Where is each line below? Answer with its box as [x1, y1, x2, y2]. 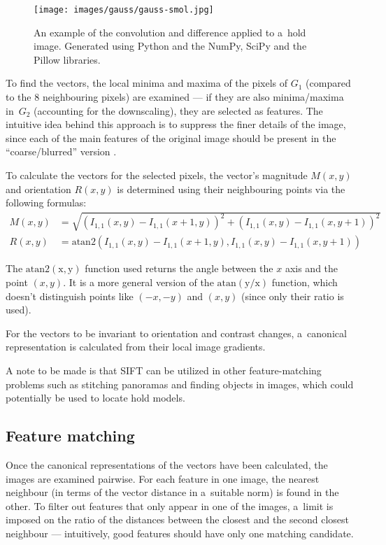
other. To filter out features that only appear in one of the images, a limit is [6, 498, 334, 513]
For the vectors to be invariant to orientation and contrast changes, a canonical [6, 325, 347, 340]
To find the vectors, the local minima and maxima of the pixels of [6, 76, 288, 90]
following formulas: [6, 195, 87, 210]
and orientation [6, 181, 71, 196]
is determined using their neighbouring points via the [117, 181, 345, 196]
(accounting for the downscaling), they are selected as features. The [34, 103, 323, 118]
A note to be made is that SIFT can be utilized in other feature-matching [6, 362, 322, 377]
